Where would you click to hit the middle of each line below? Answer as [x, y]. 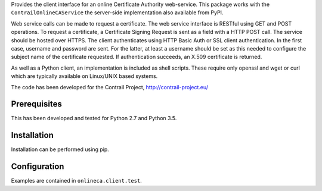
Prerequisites [36, 104]
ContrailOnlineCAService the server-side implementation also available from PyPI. [117, 12]
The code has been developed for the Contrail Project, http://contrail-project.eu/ [110, 87]
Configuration [38, 167]
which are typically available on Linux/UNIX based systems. [84, 76]
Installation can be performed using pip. [60, 149]
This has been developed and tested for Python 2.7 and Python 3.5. [94, 118]
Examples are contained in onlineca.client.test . [77, 181]
